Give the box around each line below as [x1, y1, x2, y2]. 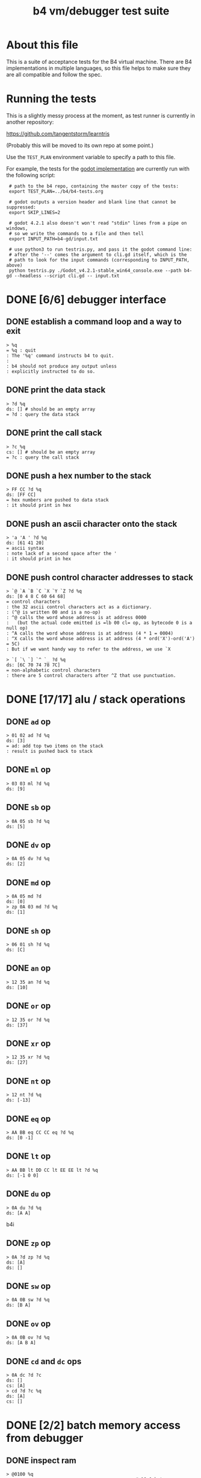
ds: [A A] [6, 1210, 31, 1216]
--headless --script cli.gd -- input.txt [14, 272, 120, 278]
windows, [6, 225, 28, 231]
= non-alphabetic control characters [6, 667, 101, 673]
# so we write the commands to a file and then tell [8, 230, 144, 236]
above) [6, 262, 23, 268]
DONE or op [6, 1001, 51, 1011]
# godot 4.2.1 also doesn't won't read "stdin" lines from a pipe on [8, 220, 187, 226]
